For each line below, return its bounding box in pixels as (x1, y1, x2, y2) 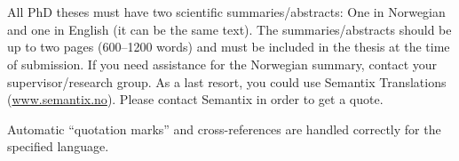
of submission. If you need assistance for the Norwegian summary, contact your (7, 54, 438, 73)
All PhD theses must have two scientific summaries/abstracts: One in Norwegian (7, 3, 446, 21)
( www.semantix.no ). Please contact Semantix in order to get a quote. (7, 90, 384, 109)
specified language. (7, 137, 109, 156)
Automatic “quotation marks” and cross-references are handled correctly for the (7, 119, 441, 138)
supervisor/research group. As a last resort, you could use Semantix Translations (7, 72, 447, 91)
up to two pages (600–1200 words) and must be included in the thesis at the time (7, 37, 450, 56)
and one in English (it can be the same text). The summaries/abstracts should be (7, 20, 452, 38)
